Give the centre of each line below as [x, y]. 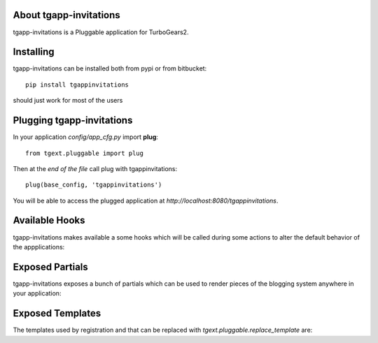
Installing [34, 52]
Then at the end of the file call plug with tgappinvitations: [95, 168]
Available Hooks [49, 220]
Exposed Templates [57, 313]
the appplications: [39, 247]
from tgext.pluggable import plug [84, 153]
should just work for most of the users [68, 101]
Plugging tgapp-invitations [73, 121]
